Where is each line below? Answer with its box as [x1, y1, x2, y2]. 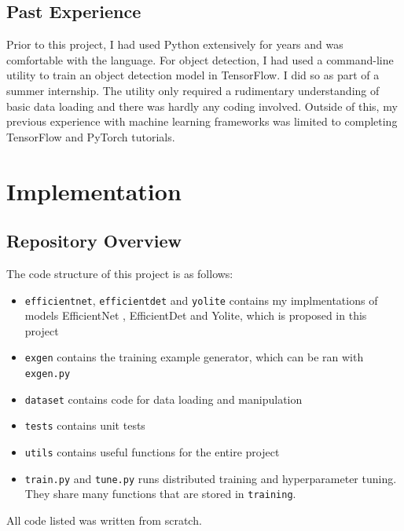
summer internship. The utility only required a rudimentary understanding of [6, 82, 380, 98]
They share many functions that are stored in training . [24, 485, 296, 502]
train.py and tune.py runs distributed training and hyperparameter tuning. [24, 470, 397, 486]
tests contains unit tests [24, 417, 145, 434]
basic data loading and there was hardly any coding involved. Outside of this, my [6, 97, 398, 114]
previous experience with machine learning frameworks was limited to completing [6, 113, 398, 130]
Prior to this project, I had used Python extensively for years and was [6, 36, 343, 53]
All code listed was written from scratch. [6, 511, 202, 528]
